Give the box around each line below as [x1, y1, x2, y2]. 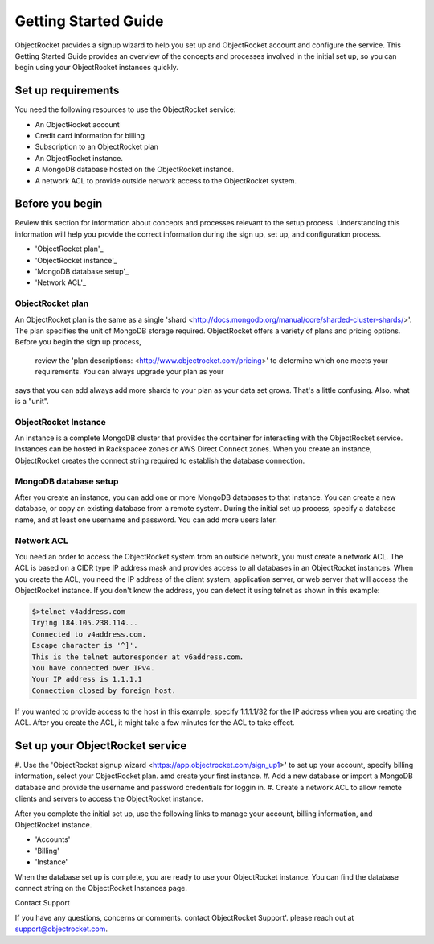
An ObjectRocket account [35, 119, 120, 129]
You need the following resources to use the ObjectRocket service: [14, 105, 236, 114]
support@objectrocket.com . [14, 924, 108, 934]
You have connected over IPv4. [31, 664, 156, 673]
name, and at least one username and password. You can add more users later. [14, 515, 277, 525]
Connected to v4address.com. [31, 629, 147, 639]
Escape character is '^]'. [31, 641, 138, 650]
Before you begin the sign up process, [14, 337, 142, 347]
